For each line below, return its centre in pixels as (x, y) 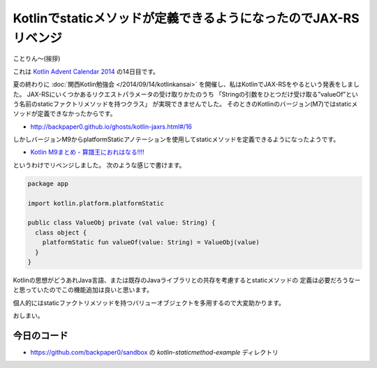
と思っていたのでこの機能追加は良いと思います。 (83, 290)
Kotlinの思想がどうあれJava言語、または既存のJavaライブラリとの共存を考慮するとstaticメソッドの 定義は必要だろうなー (187, 280)
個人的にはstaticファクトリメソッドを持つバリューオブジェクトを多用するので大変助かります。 (149, 303)
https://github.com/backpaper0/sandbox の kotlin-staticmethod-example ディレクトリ (154, 353)
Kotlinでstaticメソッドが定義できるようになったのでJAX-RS (186, 18)
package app (48, 183)
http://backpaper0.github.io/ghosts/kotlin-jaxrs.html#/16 (111, 127)
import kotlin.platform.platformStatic (96, 203)
